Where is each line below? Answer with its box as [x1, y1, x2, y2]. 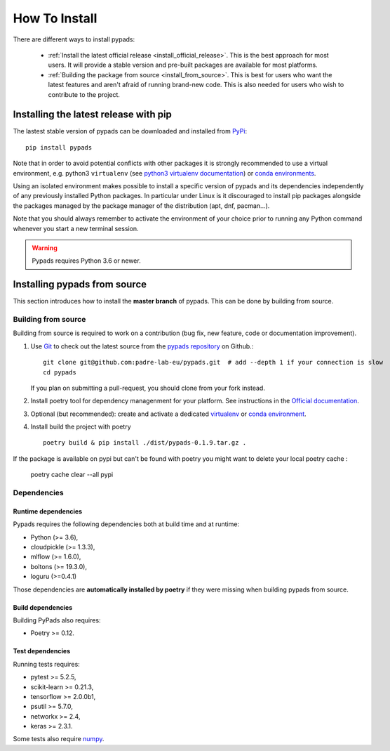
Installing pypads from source [13, 278, 147, 291]
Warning [32, 243, 58, 252]
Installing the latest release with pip [13, 109, 172, 121]
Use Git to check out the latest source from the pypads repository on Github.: [30, 341, 254, 351]
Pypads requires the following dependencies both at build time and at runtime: [13, 520, 240, 528]
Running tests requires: [13, 660, 80, 668]
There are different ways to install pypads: [13, 35, 135, 44]
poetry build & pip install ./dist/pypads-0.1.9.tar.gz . [43, 439, 247, 447]
